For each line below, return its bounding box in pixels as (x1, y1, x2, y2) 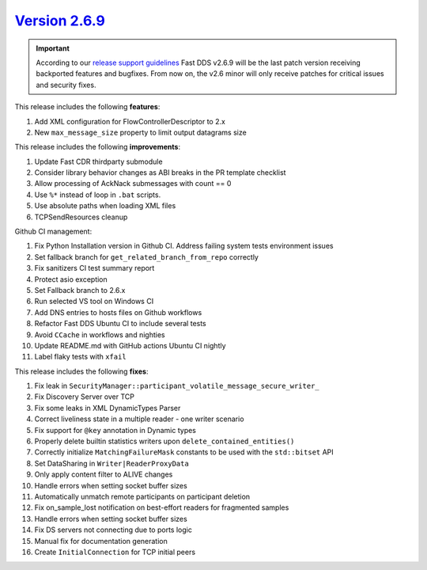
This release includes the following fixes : (14, 367, 149, 376)
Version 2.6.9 (14, 12, 106, 29)
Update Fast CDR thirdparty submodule (34, 157, 163, 166)
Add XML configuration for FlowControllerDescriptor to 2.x (34, 116, 225, 126)
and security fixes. (36, 80, 96, 89)
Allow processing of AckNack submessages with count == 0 (34, 179, 232, 188)
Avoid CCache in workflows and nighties (34, 329, 165, 340)
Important (36, 44, 70, 53)
